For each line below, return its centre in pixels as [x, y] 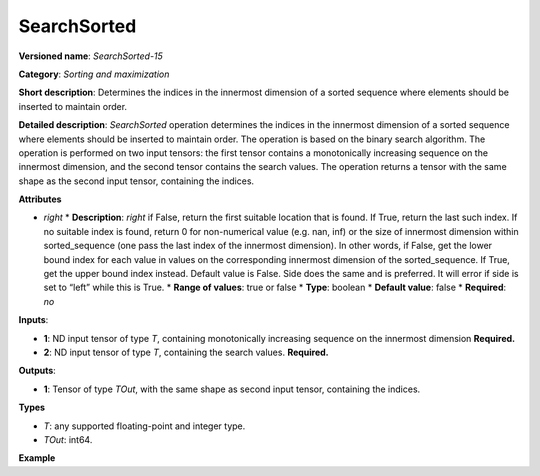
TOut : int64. [68, 439]
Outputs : [37, 371]
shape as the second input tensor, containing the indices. [136, 181]
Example [37, 458]
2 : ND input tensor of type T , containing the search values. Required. [186, 352]
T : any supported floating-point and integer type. [144, 426]
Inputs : [33, 320]
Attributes [40, 199]
